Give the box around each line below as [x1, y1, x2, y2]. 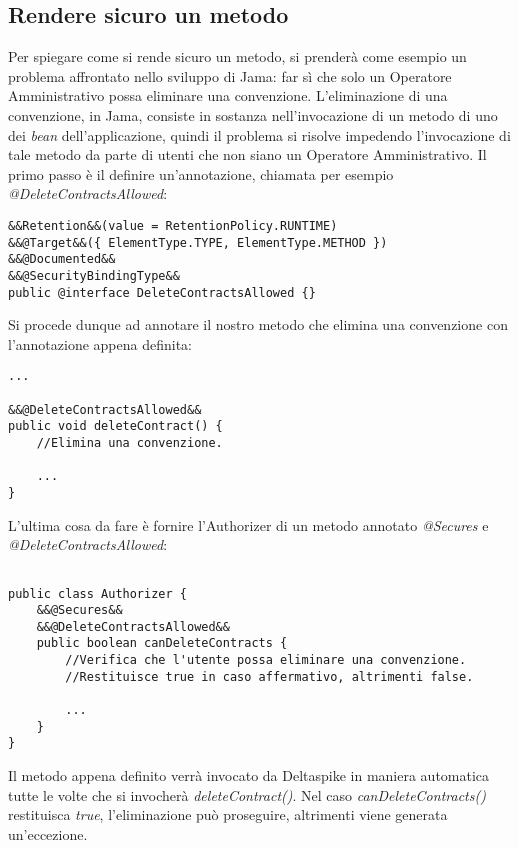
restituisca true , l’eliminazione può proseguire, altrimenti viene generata [8, 804, 448, 825]
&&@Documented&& [8, 252, 116, 267]
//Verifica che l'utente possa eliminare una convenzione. [65, 653, 467, 668]
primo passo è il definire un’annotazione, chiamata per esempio [8, 163, 394, 184]
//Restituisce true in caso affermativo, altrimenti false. [65, 669, 474, 684]
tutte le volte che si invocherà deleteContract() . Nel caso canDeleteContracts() [8, 784, 486, 805]
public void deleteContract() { [8, 419, 223, 434]
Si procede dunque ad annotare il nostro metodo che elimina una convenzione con [8, 314, 508, 335]
